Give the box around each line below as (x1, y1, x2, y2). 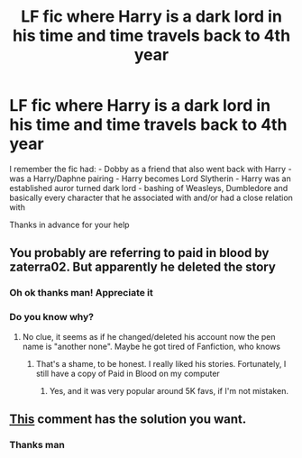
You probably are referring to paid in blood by (9, 245, 270, 261)
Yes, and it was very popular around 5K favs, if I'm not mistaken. (49, 385, 288, 396)
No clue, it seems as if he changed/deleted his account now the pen (22, 331, 277, 342)
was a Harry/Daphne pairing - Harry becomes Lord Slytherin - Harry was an (9, 173, 291, 184)
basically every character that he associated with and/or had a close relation (9, 192, 293, 203)
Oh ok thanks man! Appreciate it (9, 287, 153, 299)
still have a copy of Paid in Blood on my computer (35, 368, 221, 379)
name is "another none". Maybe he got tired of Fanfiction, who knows (22, 341, 281, 352)
